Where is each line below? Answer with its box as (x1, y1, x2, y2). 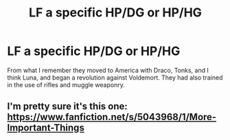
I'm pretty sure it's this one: (7, 101, 128, 113)
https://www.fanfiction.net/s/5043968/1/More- (7, 111, 217, 123)
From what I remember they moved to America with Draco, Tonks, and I (7, 66, 209, 74)
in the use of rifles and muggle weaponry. (7, 80, 125, 89)
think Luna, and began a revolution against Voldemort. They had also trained (7, 73, 223, 82)
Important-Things (7, 122, 84, 134)
